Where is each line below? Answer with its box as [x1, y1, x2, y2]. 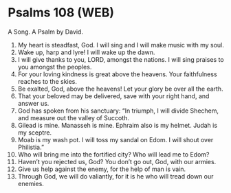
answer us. [17, 99, 49, 107]
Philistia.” [17, 143, 44, 151]
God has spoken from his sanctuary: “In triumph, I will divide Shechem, [17, 106, 219, 115]
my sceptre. [17, 128, 52, 137]
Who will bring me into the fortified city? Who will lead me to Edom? [17, 150, 210, 159]
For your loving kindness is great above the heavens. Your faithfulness [17, 70, 217, 78]
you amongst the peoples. [17, 63, 92, 71]
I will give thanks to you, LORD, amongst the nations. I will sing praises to [17, 55, 224, 63]
